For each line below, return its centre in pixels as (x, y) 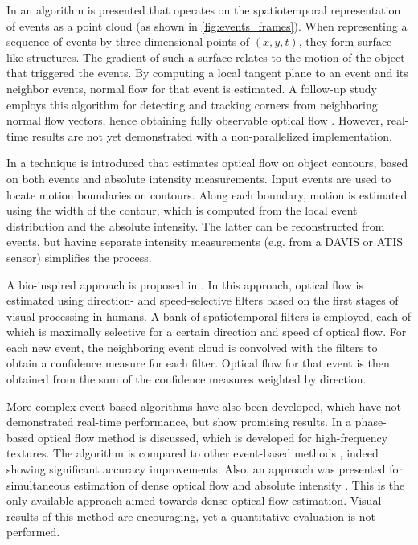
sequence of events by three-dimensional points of (128, 41)
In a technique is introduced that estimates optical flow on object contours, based (207, 163)
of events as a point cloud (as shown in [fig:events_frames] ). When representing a (207, 25)
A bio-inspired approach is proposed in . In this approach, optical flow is (185, 284)
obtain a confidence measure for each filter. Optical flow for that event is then (198, 363)
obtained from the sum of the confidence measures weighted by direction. (186, 379)
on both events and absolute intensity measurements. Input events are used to (199, 178)
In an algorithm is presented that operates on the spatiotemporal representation (204, 10)
